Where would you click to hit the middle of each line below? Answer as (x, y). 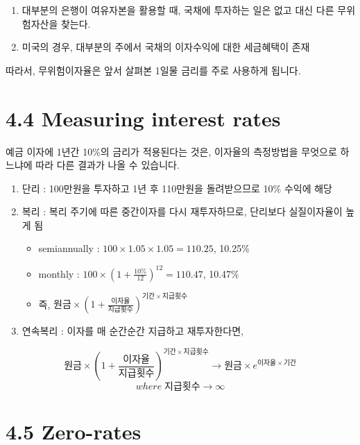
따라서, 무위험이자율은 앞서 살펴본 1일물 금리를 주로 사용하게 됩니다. (153, 70)
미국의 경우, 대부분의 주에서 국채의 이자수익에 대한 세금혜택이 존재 (166, 47)
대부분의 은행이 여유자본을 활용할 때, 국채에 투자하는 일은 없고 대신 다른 (178, 10)
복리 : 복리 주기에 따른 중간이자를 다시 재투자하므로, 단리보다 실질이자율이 (182, 211)
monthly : (59, 273)
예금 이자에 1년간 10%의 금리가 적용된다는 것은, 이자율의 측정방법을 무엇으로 (171, 151)
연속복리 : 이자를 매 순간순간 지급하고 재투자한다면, (132, 331)
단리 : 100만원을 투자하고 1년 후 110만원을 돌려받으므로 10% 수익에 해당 (177, 188)
